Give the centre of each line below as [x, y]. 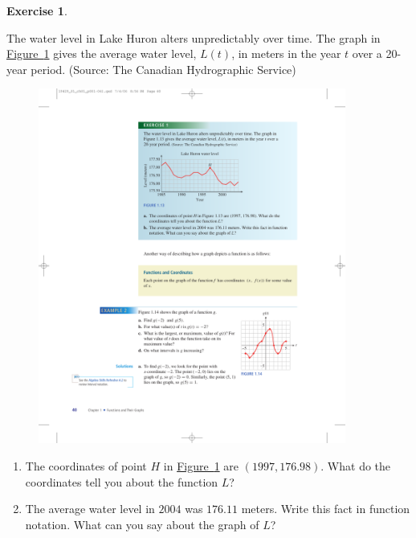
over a [367, 53]
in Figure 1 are [201, 465]
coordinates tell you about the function [122, 481]
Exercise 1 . [37, 10]
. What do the [356, 465]
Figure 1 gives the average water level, [102, 53]
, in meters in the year [286, 53]
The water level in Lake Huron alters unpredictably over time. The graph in [194, 37]
